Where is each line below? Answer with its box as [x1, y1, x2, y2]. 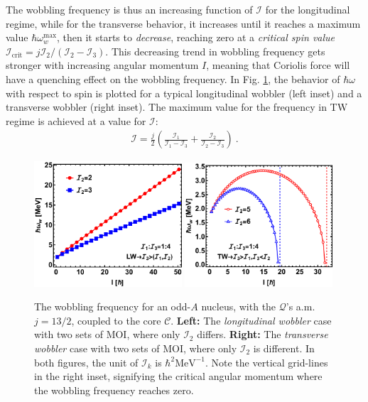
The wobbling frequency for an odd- [34, 299, 191, 314]
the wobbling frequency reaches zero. [34, 382, 194, 397]
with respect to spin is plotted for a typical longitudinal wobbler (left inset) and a [6, 85, 362, 100]
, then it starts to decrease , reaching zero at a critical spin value [56, 30, 335, 45]
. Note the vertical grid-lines [205, 354, 328, 369]
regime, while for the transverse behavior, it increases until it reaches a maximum [6, 16, 361, 31]
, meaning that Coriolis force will [206, 58, 350, 72]
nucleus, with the [201, 299, 276, 314]
